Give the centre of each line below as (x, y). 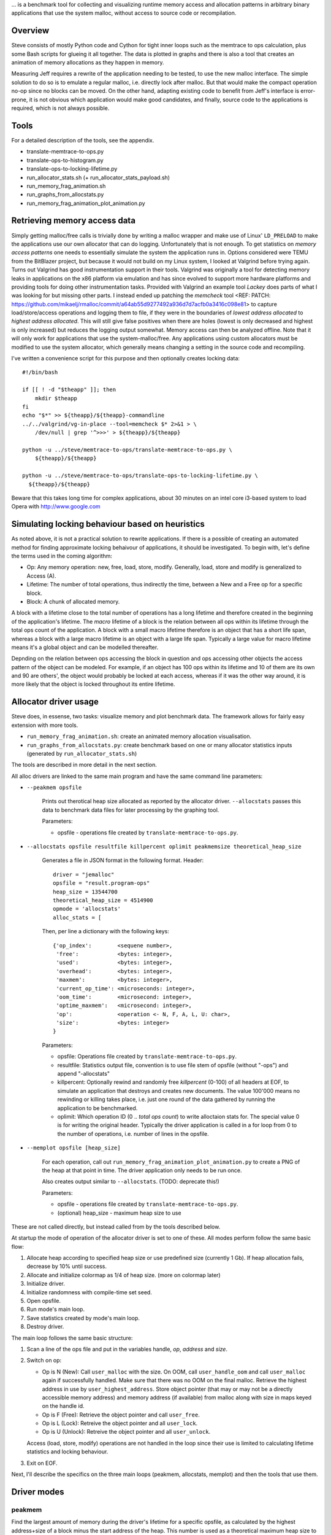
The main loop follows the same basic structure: (72, 1338)
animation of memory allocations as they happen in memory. (88, 63)
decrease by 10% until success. (67, 1266)
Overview (30, 31)
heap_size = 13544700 (85, 892)
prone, (20, 99)
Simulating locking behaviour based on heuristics (108, 524)
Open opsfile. (44, 1301)
